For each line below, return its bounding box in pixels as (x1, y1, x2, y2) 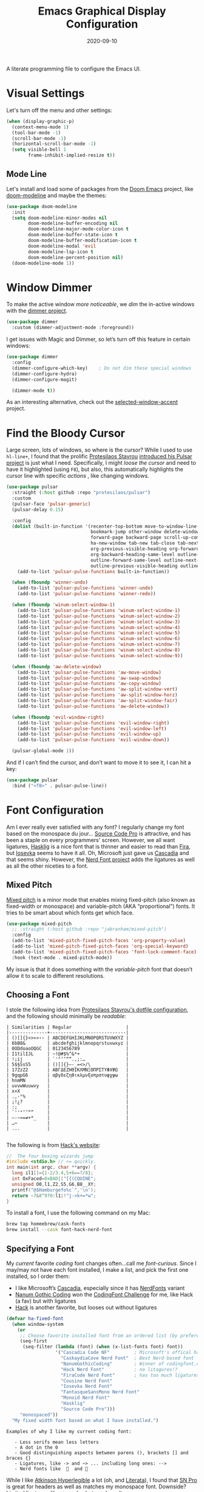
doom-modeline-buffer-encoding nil (28, 220, 118, 226)
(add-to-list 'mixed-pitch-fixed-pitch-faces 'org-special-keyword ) (12, 943, 189, 950)
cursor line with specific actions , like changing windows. (6, 472, 150, 479)
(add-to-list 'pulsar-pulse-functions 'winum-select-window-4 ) (17, 624, 181, 630)
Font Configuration (6, 803, 104, 817)
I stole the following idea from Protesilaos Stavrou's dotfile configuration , (6, 1006, 189, 1013)
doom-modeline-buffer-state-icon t (28, 232, 118, 238)
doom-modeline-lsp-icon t (28, 248, 94, 255)
